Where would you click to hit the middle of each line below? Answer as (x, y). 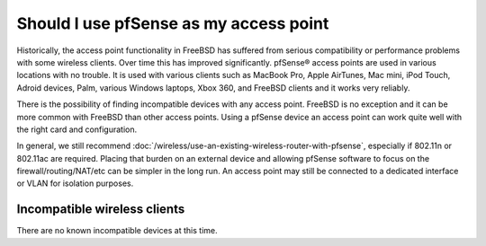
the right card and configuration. (77, 129)
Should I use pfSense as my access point (173, 23)
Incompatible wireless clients (101, 210)
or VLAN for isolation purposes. (75, 183)
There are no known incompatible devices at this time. (117, 231)
